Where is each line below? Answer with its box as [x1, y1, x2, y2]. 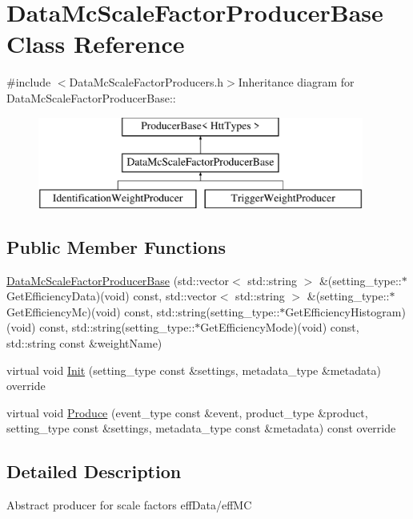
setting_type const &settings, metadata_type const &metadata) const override [6, 420, 396, 437]
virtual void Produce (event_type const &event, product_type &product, [6, 404, 368, 420]
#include [6, 74, 51, 91]
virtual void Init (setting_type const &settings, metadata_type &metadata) [6, 361, 381, 378]
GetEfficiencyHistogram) [285, 303, 406, 320]
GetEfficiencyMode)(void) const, [200, 319, 359, 336]
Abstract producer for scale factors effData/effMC [6, 497, 252, 513]
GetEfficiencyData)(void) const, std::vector [6, 288, 217, 304]
